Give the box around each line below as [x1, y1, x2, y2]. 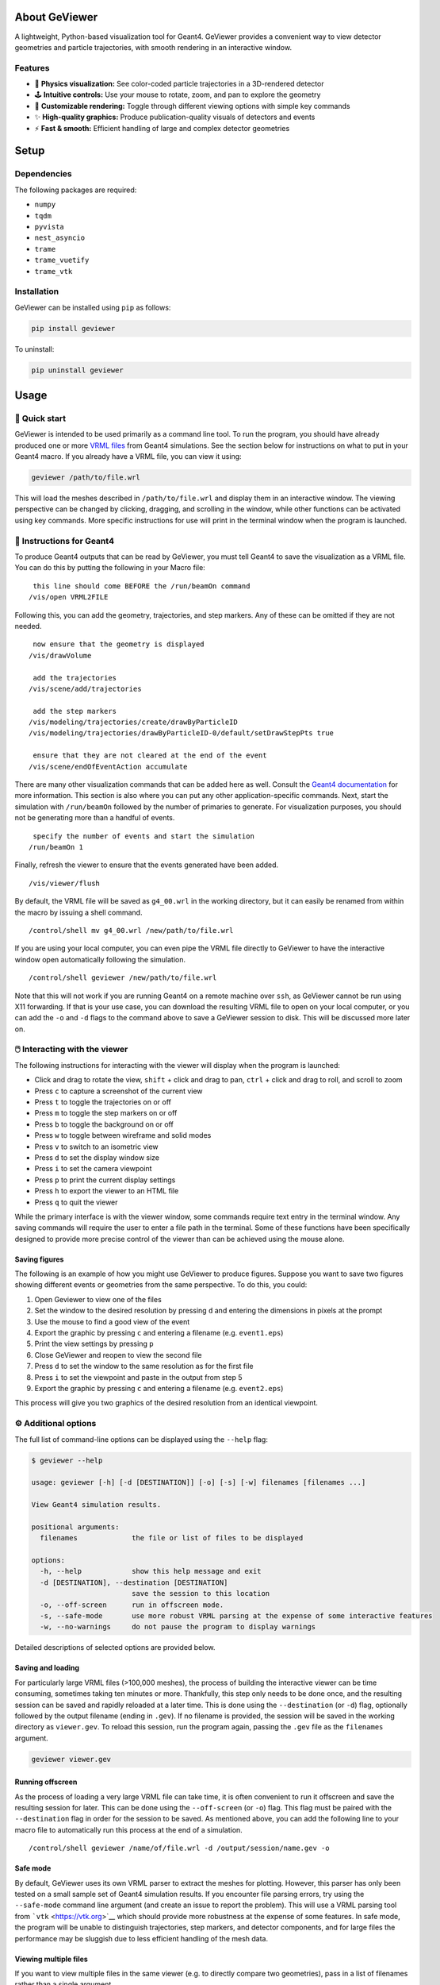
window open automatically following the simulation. [14, 954, 186, 964]
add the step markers [33, 707, 117, 715]
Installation [14, 286, 59, 297]
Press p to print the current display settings [34, 1175, 176, 1185]
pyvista [34, 222, 65, 231]
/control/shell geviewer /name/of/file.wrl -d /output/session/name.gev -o [29, 1844, 330, 1853]
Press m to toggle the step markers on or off [34, 1108, 178, 1118]
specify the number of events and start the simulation [33, 831, 255, 841]
